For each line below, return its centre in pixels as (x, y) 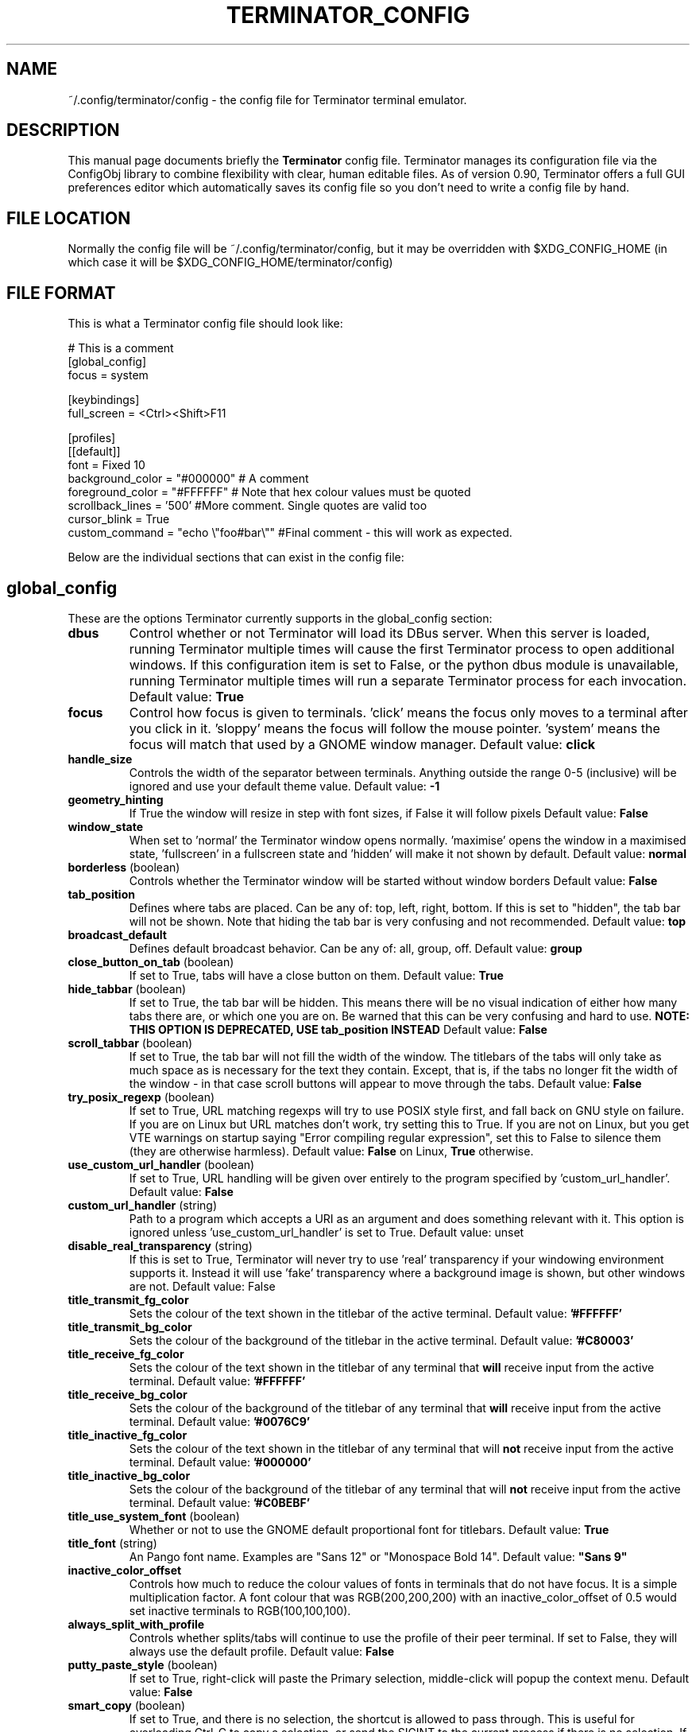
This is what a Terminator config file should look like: (205, 324)
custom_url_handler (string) (143, 1205)
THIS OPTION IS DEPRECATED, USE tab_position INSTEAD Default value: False (338, 1029)
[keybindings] (104, 400)
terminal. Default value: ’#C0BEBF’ (220, 1502)
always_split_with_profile (136, 1624)
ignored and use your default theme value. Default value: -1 (284, 786)
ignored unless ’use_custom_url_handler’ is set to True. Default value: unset (327, 1232)
